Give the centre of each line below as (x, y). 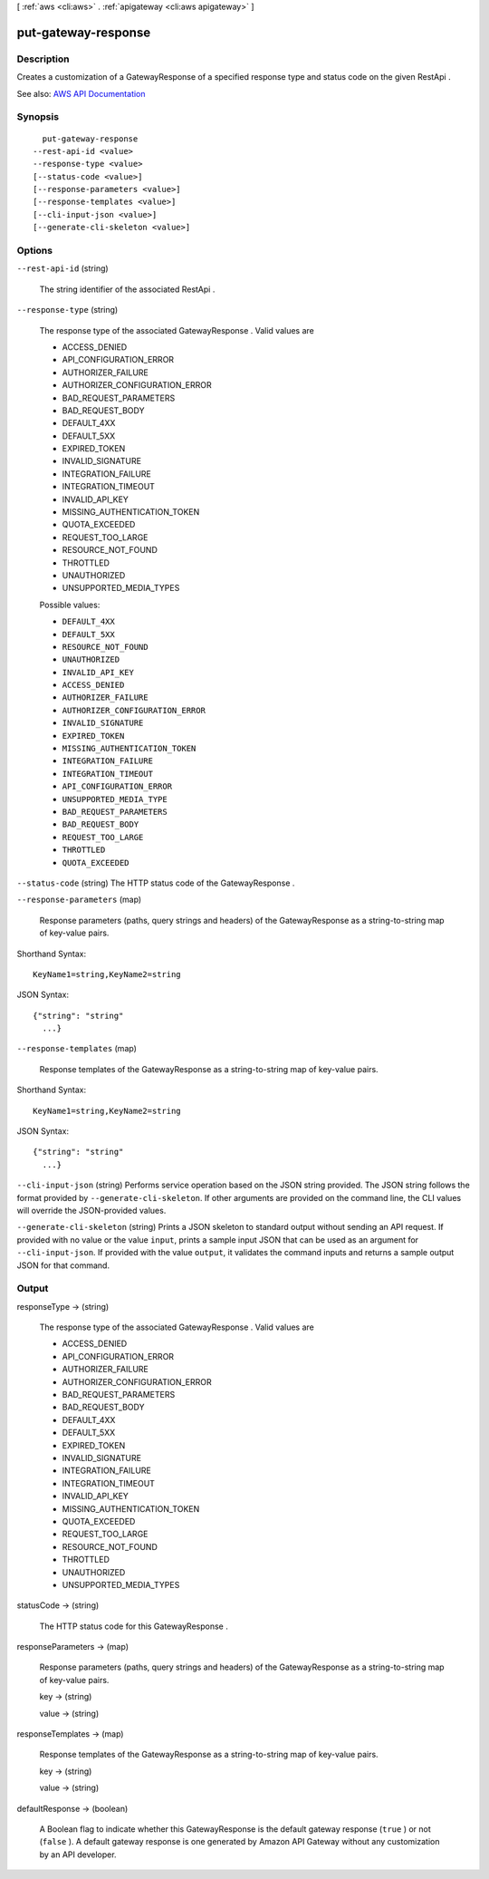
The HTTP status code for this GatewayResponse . (134, 1626)
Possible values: (70, 605)
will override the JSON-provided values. (91, 1210)
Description (43, 59)
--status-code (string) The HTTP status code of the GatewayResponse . (156, 883)
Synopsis (38, 117)
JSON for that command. (63, 1265)
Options (35, 251)
